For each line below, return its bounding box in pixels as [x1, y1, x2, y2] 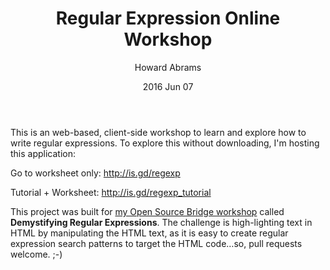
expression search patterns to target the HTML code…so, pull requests [10, 237, 303, 249]
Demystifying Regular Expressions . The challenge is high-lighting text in [10, 216, 313, 228]
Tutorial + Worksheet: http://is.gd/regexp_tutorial [10, 186, 212, 198]
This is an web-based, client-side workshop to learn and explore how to [10, 126, 307, 138]
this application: [10, 147, 77, 159]
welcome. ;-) [10, 248, 63, 260]
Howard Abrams [134, 61, 202, 73]
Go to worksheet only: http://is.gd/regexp [10, 167, 181, 179]
